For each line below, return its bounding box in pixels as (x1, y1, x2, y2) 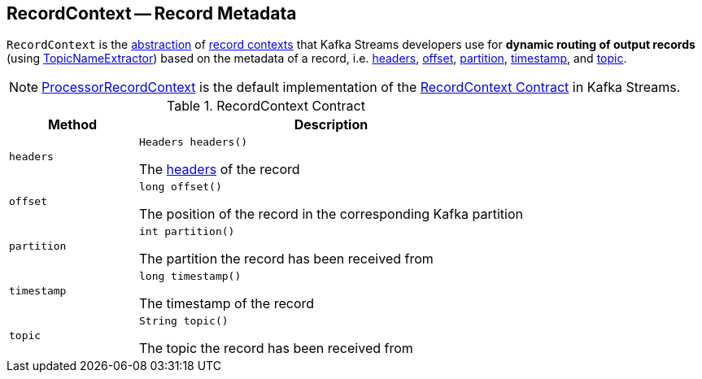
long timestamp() (138, 270, 242, 283)
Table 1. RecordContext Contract (167, 98, 365, 115)
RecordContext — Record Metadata (7, 3, 297, 24)
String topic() (138, 315, 229, 328)
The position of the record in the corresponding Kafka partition (138, 206, 523, 223)
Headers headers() (138, 136, 248, 149)
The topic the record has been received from (138, 340, 413, 357)
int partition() (138, 225, 235, 238)
